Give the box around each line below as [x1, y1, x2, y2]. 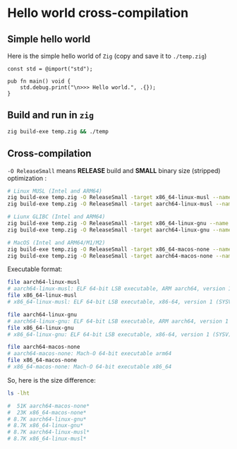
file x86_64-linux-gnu [7, 324, 74, 331]
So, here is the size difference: [7, 376, 97, 384]
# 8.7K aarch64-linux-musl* [7, 429, 90, 436]
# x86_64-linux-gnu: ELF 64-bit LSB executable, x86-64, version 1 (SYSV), [7, 330, 235, 338]
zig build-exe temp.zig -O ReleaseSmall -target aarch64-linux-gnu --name [7, 226, 232, 234]
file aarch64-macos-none [7, 344, 80, 351]
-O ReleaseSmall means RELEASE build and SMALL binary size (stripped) [7, 166, 221, 174]
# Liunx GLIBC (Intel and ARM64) [7, 213, 106, 220]
